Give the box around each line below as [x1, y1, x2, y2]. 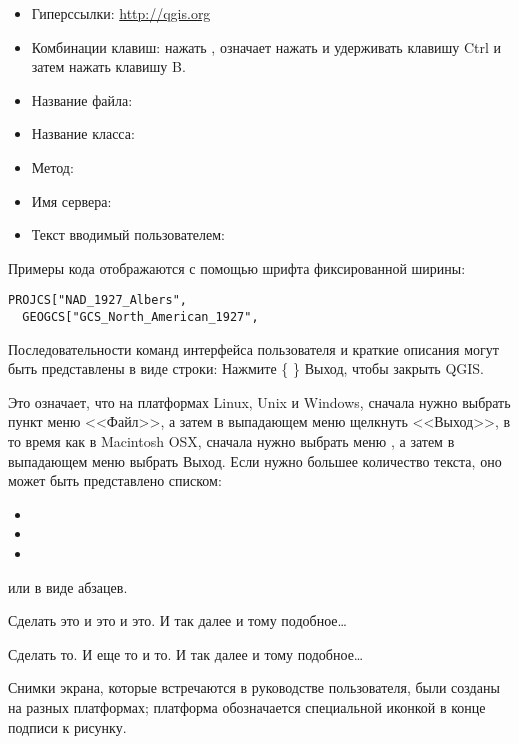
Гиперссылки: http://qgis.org [31, 3, 211, 23]
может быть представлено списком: [8, 470, 222, 491]
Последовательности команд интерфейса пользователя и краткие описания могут [8, 338, 499, 359]
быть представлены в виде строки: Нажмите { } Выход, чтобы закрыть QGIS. [8, 358, 485, 379]
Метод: [31, 156, 74, 177]
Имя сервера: [31, 190, 112, 211]
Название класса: [31, 123, 135, 144]
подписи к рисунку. [8, 716, 127, 737]
